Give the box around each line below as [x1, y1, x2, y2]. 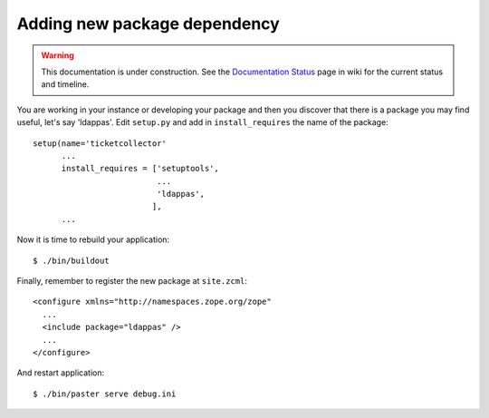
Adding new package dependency [16, 14, 280, 34]
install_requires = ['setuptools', [61, 163, 219, 174]
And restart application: [16, 367, 104, 378]
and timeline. [41, 79, 90, 90]
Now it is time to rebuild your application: [16, 234, 170, 245]
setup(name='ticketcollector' [33, 138, 168, 149]
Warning [41, 50, 74, 61]
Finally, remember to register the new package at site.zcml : [16, 276, 248, 287]
